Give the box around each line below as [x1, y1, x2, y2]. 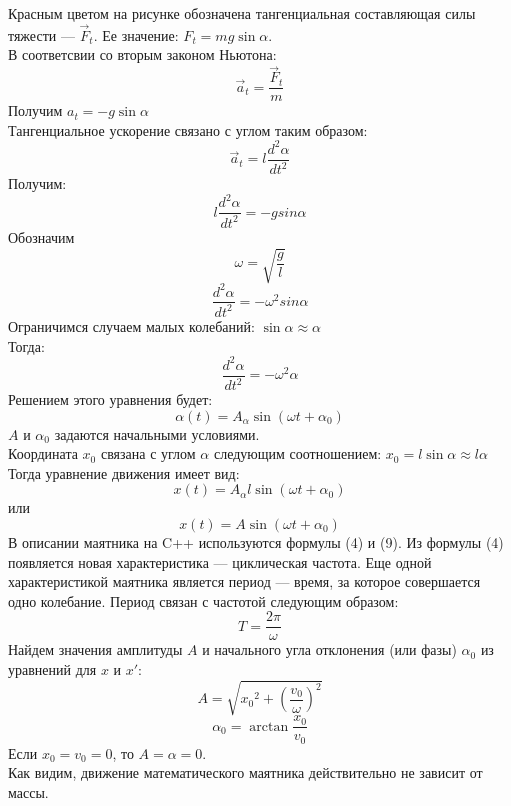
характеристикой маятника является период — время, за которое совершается [8, 571, 481, 592]
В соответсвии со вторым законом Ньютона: [8, 44, 277, 65]
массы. [8, 781, 49, 802]
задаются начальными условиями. [54, 423, 260, 444]
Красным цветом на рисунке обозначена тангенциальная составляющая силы [8, 3, 476, 23]
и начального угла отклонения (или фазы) [202, 639, 457, 660]
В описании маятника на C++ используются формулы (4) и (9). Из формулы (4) [8, 531, 504, 552]
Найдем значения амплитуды [8, 639, 183, 660]
